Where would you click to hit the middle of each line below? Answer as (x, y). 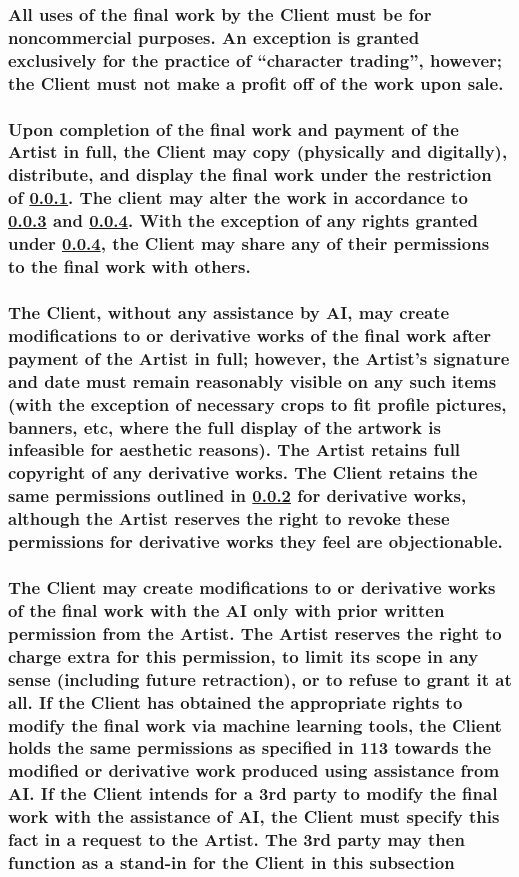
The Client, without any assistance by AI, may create (229, 311)
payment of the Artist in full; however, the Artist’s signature (259, 357)
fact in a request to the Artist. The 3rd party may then (236, 839)
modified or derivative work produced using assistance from (254, 770)
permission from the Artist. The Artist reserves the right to (255, 632)
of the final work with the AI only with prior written (226, 609)
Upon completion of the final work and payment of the (233, 128)
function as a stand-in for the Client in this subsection (231, 862)
